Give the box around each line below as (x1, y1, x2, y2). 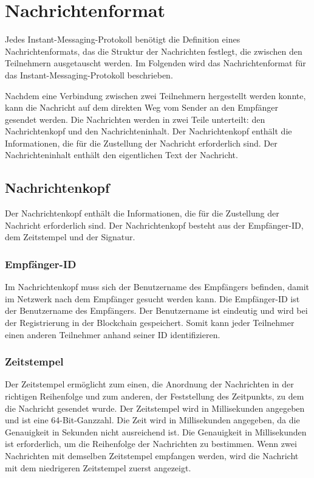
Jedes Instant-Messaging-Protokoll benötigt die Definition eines (5, 33, 241, 46)
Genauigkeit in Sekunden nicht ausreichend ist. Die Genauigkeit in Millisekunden (5, 425, 307, 438)
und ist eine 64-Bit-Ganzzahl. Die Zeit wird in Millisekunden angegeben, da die (5, 414, 300, 426)
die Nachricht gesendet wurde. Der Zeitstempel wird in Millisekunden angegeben (5, 401, 305, 414)
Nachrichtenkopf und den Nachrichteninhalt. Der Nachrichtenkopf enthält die (5, 125, 292, 137)
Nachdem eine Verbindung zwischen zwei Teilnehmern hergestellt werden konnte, (5, 89, 306, 102)
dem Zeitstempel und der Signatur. (5, 230, 135, 243)
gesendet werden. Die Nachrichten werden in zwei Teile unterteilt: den (5, 113, 265, 125)
